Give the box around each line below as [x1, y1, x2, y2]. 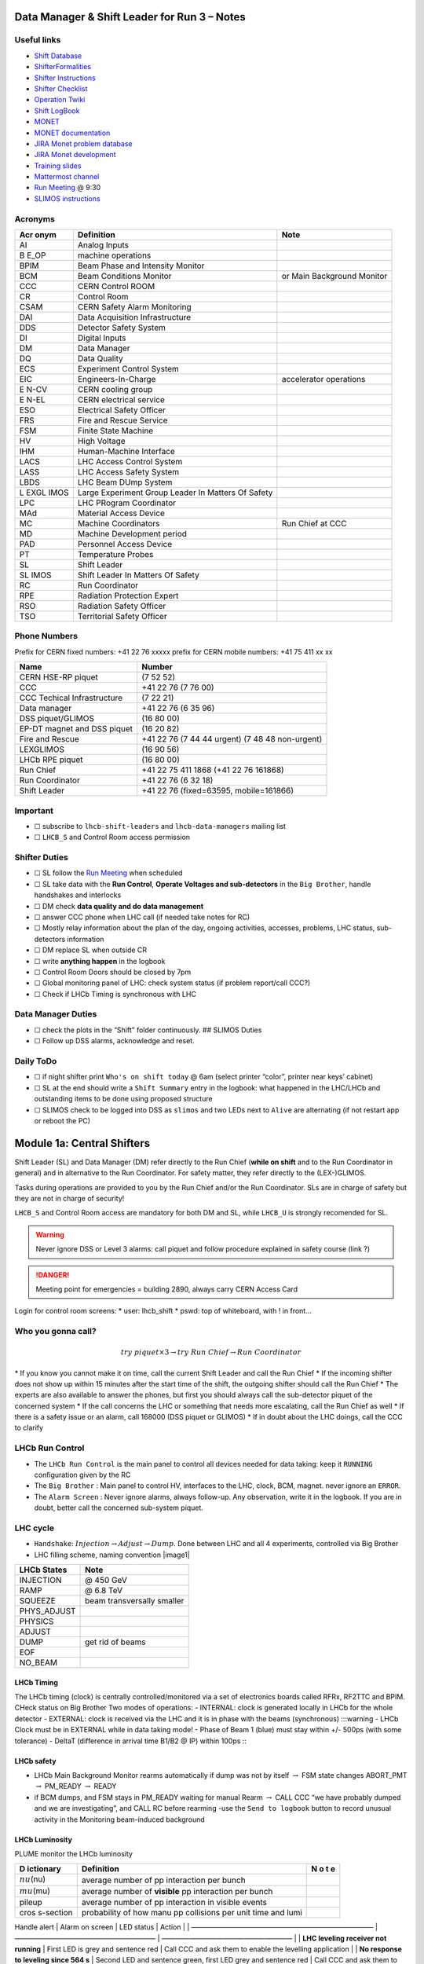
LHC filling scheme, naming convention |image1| [34, 1550, 190, 1559]
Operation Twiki [34, 95, 86, 104]
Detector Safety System [77, 322, 166, 333]
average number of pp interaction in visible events [81, 1897, 267, 1908]
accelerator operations [281, 373, 366, 384]
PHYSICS [19, 1616, 54, 1627]
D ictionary [19, 1863, 62, 1874]
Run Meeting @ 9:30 [34, 183, 101, 192]
